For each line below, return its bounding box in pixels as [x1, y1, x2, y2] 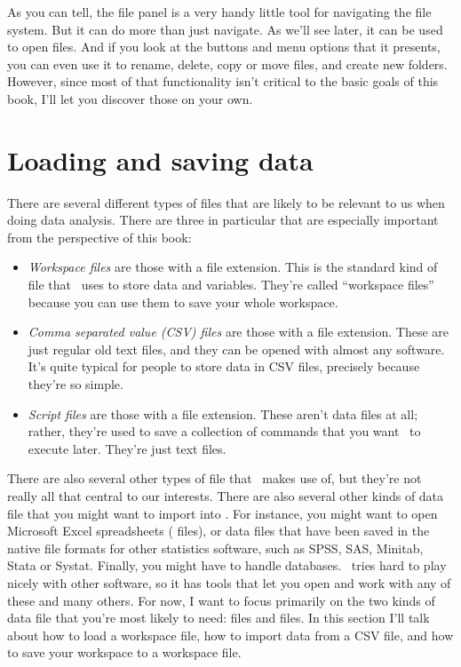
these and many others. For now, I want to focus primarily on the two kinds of [7, 591, 435, 609]
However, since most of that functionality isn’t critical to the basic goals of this [7, 72, 439, 91]
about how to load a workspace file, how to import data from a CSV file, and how [7, 625, 454, 644]
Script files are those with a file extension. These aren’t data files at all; [28, 404, 418, 423]
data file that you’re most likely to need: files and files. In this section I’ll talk [7, 608, 430, 627]
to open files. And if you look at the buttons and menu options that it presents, [7, 37, 441, 56]
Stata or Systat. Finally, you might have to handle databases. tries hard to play [7, 556, 447, 575]
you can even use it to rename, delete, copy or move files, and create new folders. [7, 54, 448, 73]
